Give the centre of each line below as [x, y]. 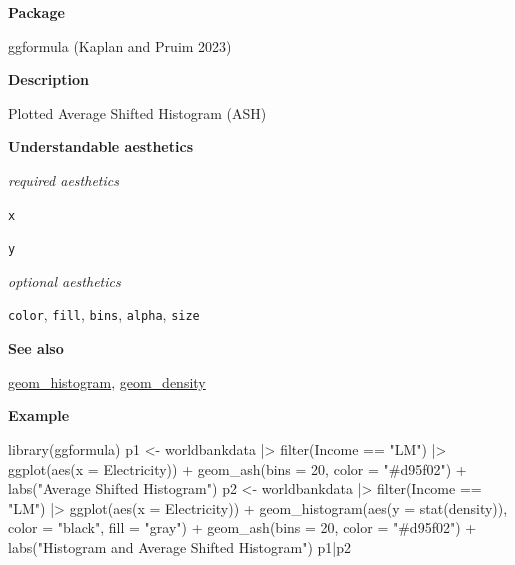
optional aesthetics [64, 280]
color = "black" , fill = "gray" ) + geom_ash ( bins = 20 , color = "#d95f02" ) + [242, 527]
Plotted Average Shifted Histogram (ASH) [137, 112]
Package [36, 12]
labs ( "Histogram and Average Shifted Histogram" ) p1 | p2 [180, 546]
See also [36, 348]
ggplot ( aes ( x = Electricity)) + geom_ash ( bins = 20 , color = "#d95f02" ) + [237, 468]
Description [49, 79]
